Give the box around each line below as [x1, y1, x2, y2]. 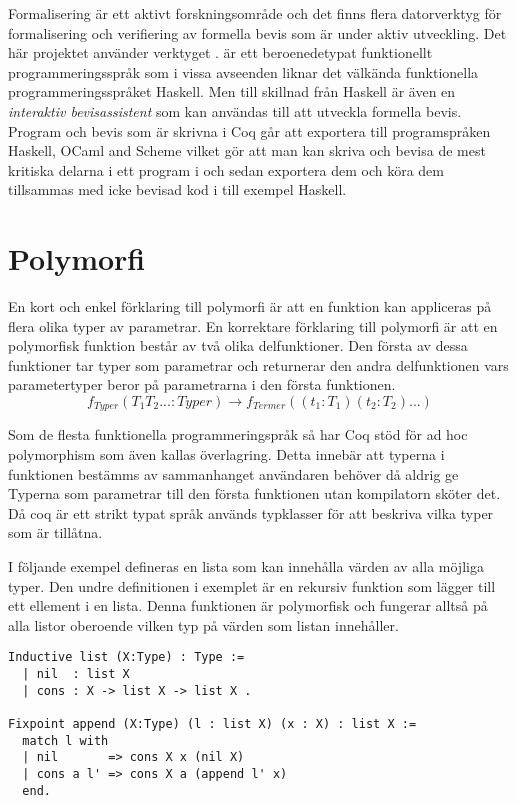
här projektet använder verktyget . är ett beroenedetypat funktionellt [8, 42, 433, 63]
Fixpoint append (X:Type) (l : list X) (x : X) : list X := [8, 717, 417, 732]
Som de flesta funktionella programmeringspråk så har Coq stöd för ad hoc [8, 424, 468, 445]
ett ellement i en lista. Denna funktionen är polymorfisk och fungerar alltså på [8, 595, 488, 616]
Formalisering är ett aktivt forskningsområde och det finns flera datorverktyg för [8, 3, 502, 23]
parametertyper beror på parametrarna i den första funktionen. [8, 374, 396, 395]
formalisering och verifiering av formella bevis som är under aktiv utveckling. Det [8, 22, 507, 43]
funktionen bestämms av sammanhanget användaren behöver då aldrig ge [8, 463, 459, 484]
